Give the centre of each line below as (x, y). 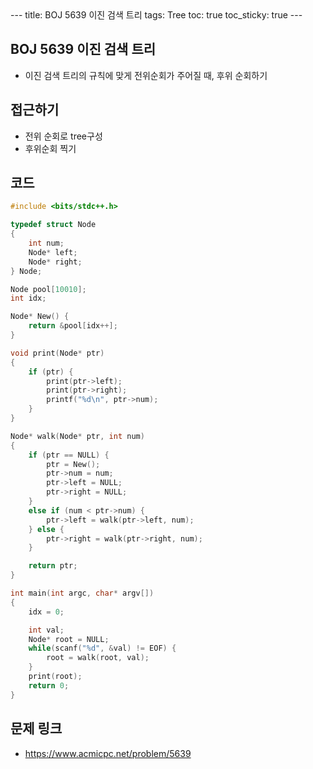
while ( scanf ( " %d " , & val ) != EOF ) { (102, 648)
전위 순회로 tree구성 (63, 136)
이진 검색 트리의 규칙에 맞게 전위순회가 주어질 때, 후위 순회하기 (146, 75)
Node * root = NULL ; (69, 639)
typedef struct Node (53, 225)
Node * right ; (55, 262)
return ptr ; (53, 566)
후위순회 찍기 (50, 148)
